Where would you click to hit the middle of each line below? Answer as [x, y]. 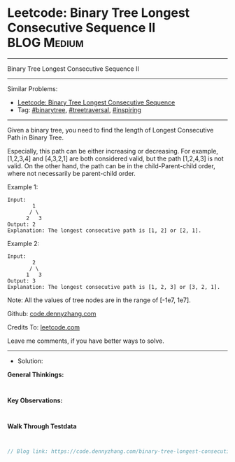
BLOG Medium [45, 43]
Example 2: [23, 243]
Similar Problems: [33, 88]
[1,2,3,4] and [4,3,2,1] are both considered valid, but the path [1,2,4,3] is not [115, 158]
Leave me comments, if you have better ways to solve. [86, 341]
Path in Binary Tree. [36, 137]
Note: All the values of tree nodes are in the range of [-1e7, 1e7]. [99, 300]
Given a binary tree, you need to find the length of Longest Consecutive [111, 130]
